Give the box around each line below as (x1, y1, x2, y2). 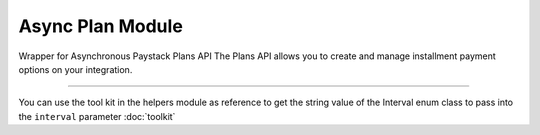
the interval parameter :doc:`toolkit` (18, 110, 176, 122)
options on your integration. (18, 63, 133, 75)
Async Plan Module (18, 15, 184, 37)
